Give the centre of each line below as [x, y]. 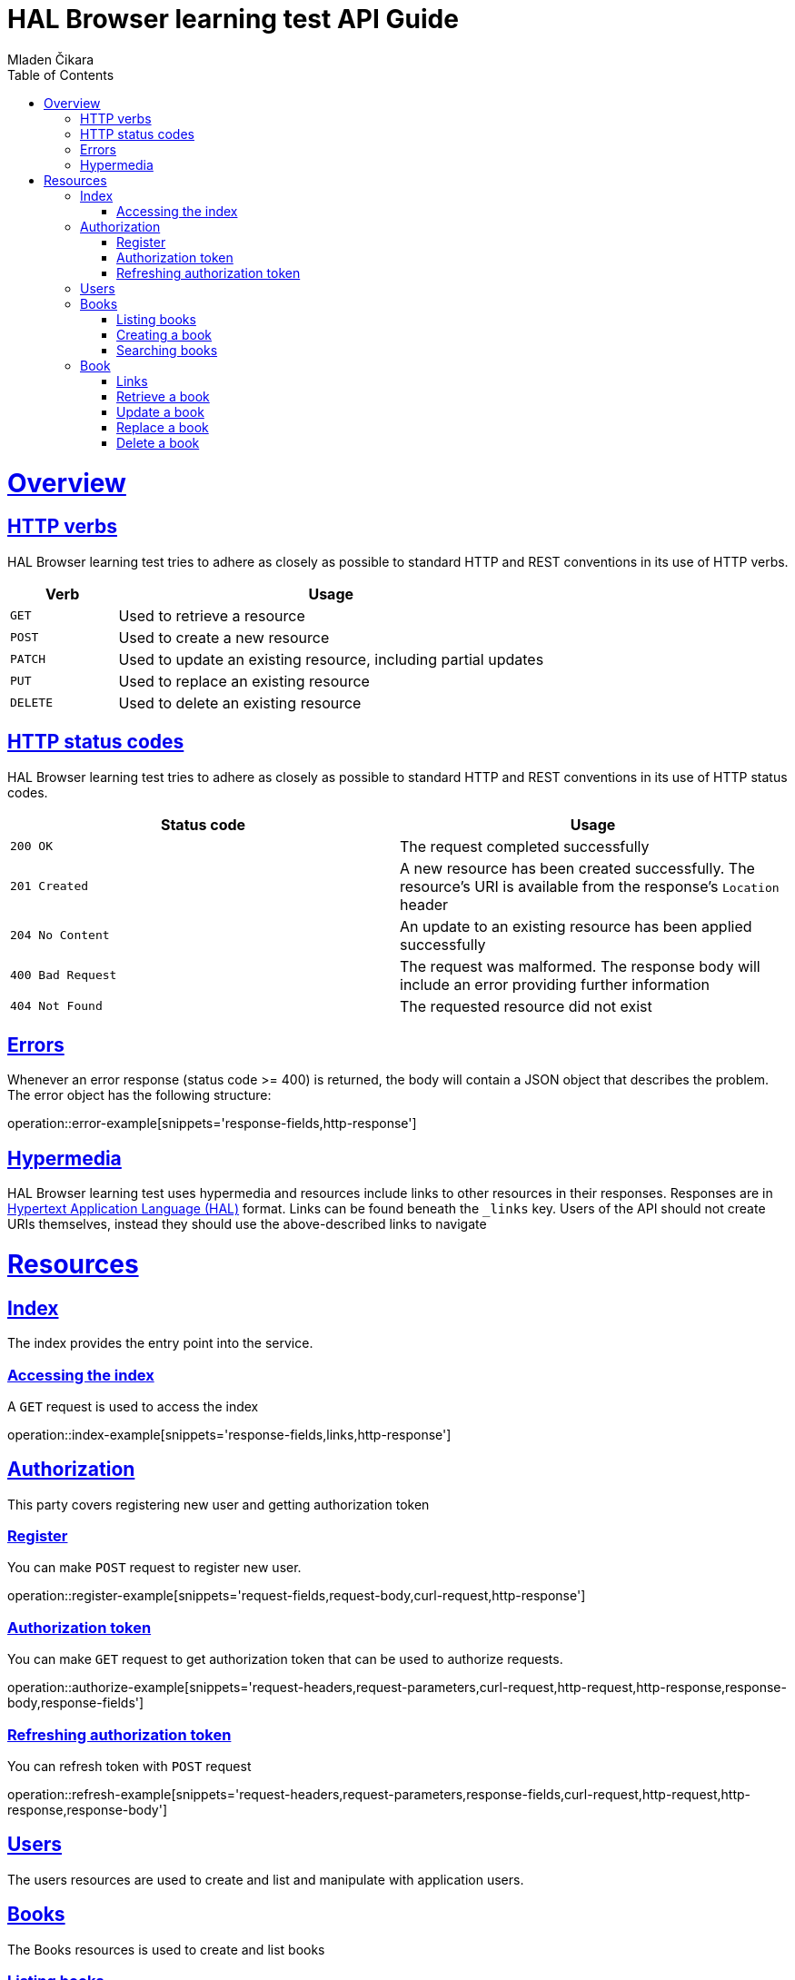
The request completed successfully [525, 846]
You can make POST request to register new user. [154, 1568]
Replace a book [163, 427]
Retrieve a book [163, 396]
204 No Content [60, 936]
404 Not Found [56, 1006]
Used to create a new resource [224, 637]
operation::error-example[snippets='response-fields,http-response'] [212, 1124]
